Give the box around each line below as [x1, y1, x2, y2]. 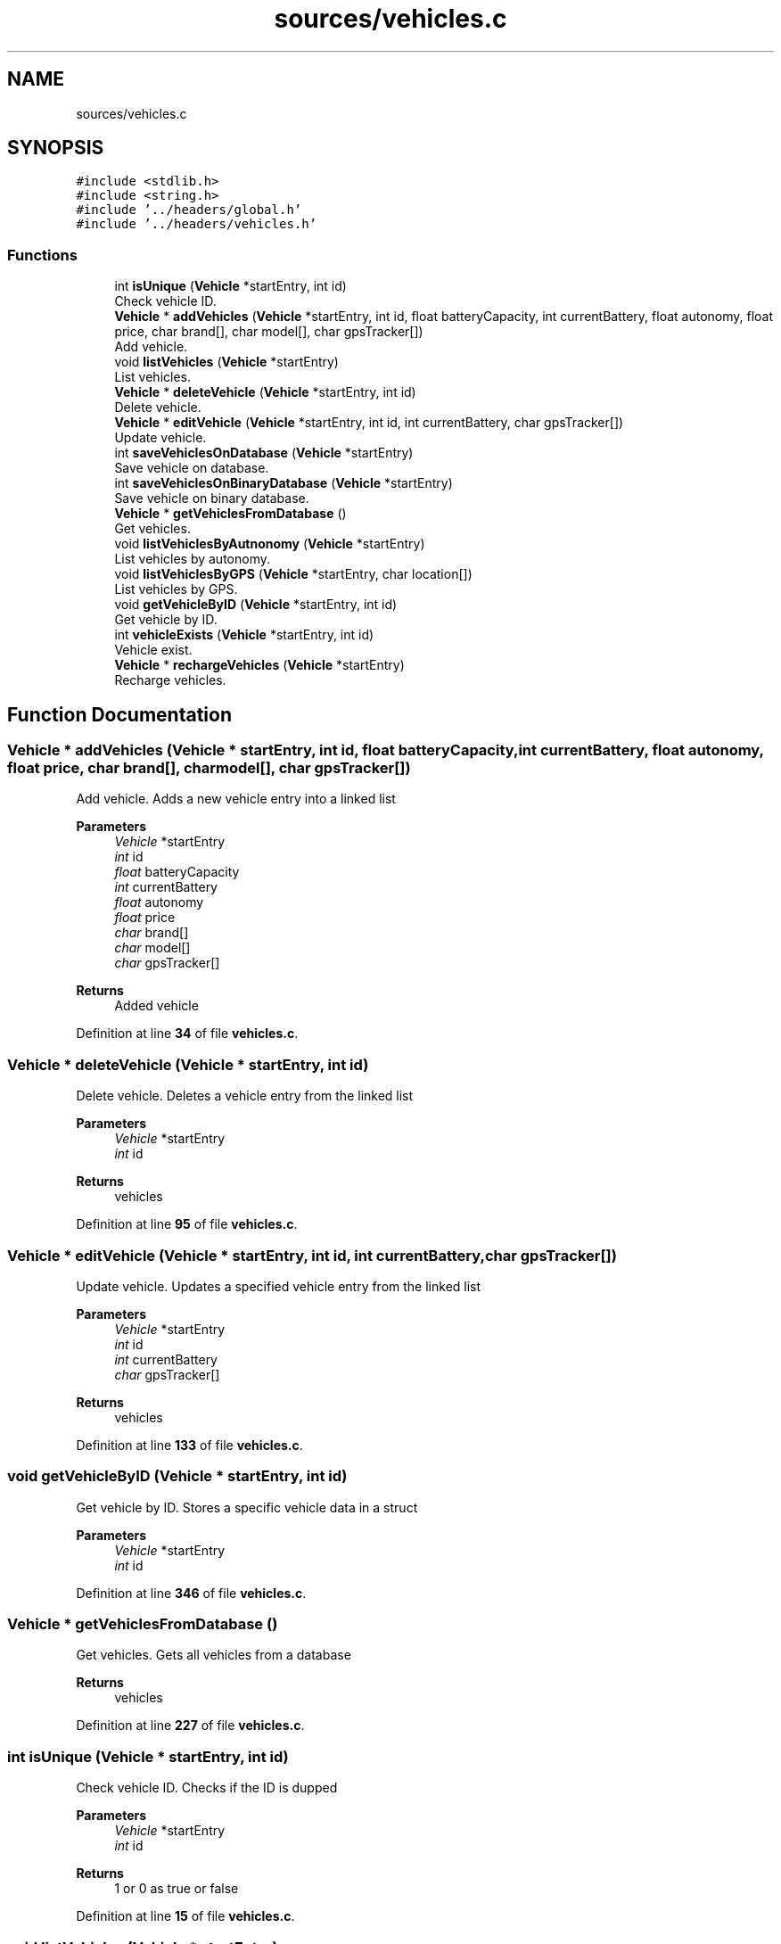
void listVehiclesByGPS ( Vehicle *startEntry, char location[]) [114, 566, 473, 582]
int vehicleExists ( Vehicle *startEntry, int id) [114, 627, 374, 643]
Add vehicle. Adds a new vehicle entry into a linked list [76, 791, 396, 807]
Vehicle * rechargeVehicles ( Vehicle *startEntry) [114, 657, 405, 673]
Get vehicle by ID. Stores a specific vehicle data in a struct [76, 1499, 418, 1515]
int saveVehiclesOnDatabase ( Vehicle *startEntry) [114, 445, 414, 461]
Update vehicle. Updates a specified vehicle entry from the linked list [76, 1278, 481, 1294]
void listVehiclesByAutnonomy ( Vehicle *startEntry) [114, 536, 425, 552]
